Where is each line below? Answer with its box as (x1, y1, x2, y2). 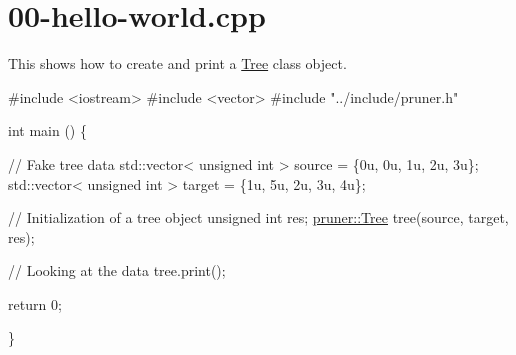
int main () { (8, 120, 87, 141)
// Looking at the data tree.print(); (8, 260, 226, 281)
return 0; (8, 293, 62, 314)
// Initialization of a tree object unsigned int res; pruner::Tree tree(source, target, (8, 207, 509, 228)
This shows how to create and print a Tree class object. (8, 53, 347, 74)
